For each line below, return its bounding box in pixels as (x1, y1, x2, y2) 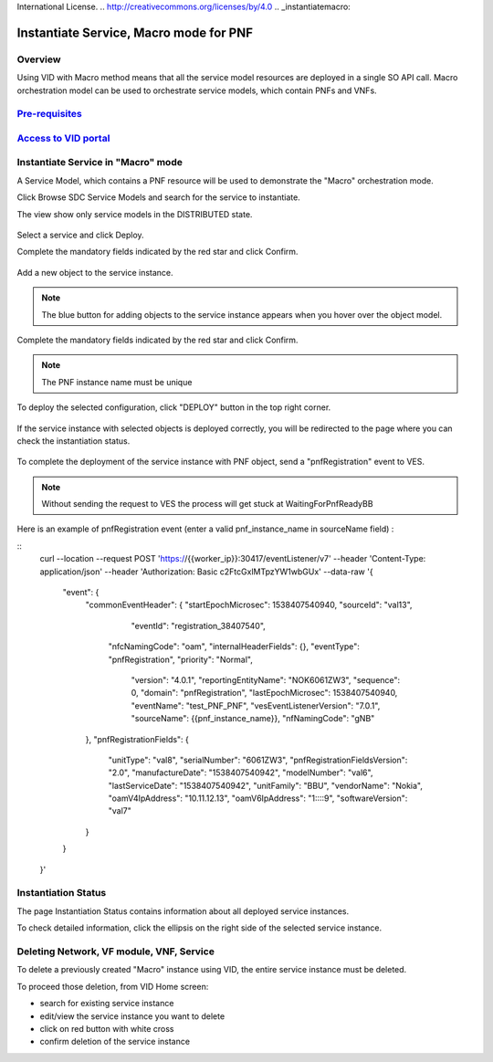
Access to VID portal (16, 131, 110, 144)
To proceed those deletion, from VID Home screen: (16, 981, 209, 992)
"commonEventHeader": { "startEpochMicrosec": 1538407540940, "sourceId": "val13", (85, 599, 413, 611)
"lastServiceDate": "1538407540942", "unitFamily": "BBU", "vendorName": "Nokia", (108, 780, 424, 791)
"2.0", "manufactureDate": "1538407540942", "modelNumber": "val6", (108, 767, 373, 778)
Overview (16, 53, 61, 66)
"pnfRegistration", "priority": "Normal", (108, 654, 253, 665)
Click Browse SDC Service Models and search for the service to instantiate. (16, 192, 300, 203)
